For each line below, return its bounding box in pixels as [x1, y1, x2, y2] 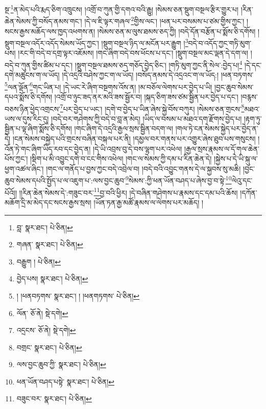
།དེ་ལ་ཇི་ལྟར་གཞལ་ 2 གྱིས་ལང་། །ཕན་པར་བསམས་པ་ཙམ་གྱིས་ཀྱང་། [84, 14, 245, 26]
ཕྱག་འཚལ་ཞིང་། [5, 163, 44, 174]
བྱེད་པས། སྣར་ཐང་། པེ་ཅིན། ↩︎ [16, 273, 88, 284]
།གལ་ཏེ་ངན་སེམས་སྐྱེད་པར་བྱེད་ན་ [175, 123, 258, 134]
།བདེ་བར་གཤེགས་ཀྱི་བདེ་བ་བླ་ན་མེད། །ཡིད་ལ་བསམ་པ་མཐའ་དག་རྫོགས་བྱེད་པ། [51, 113, 242, 124]
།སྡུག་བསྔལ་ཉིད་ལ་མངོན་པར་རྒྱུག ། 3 [101, 36, 188, 48]
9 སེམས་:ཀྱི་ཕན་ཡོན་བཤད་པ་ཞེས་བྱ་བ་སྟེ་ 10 [125, 174, 232, 186]
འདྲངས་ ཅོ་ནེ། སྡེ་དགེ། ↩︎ [16, 325, 76, 335]
